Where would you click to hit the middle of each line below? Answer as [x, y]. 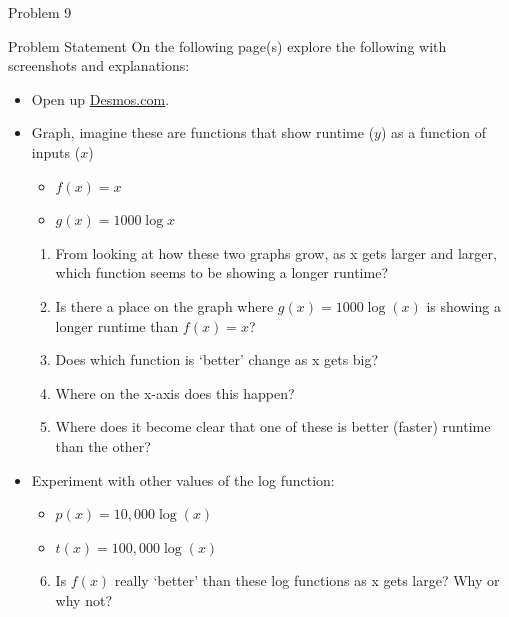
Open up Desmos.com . [100, 98]
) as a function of [433, 132]
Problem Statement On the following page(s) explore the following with [227, 45]
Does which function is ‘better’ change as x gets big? [217, 359]
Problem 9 [40, 12]
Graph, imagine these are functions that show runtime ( [203, 132]
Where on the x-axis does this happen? [175, 392]
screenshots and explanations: [99, 65]
